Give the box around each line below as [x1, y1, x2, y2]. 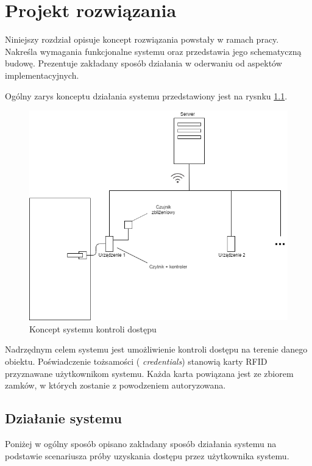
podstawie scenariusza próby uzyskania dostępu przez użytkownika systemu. [5, 449, 289, 462]
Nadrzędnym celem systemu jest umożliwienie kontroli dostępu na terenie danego [5, 343, 308, 356]
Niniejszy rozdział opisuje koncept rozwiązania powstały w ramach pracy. [5, 33, 279, 46]
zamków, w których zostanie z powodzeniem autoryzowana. [5, 379, 226, 392]
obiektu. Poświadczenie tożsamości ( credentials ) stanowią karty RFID [5, 354, 268, 367]
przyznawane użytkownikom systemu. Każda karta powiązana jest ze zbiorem [5, 367, 294, 379]
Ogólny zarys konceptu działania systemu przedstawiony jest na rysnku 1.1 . [5, 89, 288, 102]
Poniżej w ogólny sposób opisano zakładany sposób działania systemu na [5, 437, 277, 450]
